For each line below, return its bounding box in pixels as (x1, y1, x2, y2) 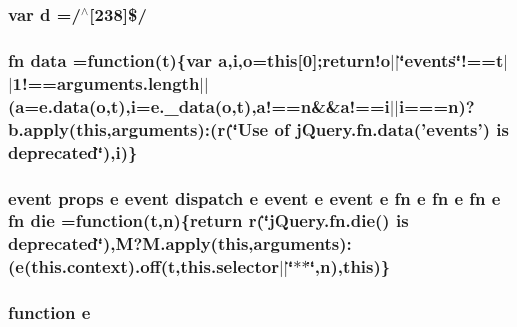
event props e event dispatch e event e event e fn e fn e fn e (8, 185, 501, 210)
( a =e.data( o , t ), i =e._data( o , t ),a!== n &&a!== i (8, 93, 390, 118)
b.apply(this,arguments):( (8, 116, 218, 141)
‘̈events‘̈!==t (399, 47, 504, 72)
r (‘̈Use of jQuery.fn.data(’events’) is (217, 116, 509, 141)
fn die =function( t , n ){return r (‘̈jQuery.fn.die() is (8, 208, 409, 233)
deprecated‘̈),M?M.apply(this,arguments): (8, 231, 352, 256)
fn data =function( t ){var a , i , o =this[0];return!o (8, 47, 391, 72)
